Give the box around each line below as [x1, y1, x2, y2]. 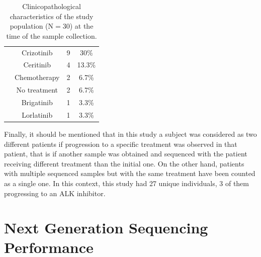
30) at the [62, 21, 94, 31]
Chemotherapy [15, 72, 60, 82]
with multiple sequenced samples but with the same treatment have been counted [4, 168, 255, 179]
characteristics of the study [10, 11, 94, 21]
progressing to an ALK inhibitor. [4, 188, 106, 198]
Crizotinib [21, 47, 53, 57]
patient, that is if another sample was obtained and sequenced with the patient [4, 148, 247, 159]
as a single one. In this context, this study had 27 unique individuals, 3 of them [4, 178, 249, 188]
